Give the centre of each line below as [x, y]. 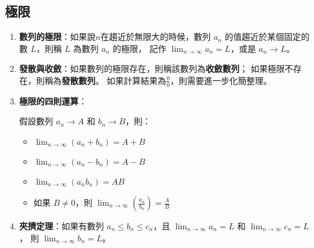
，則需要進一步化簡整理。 [221, 80]
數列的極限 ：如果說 [57, 37]
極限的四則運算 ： [53, 100]
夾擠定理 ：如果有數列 [61, 226]
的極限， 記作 [139, 48]
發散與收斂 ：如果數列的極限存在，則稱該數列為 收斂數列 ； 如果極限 [152, 68]
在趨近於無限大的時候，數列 [156, 37]
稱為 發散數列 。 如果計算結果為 [105, 80]
